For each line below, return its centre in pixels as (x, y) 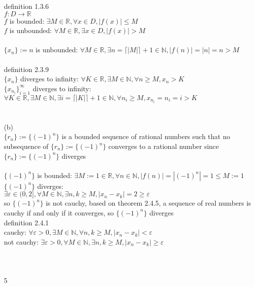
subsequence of (26, 146)
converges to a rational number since (164, 146)
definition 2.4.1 (27, 222)
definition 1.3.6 (27, 6)
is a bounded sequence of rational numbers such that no (146, 136)
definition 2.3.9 (27, 69)
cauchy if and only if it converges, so (59, 212)
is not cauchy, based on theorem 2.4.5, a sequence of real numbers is (148, 203)
